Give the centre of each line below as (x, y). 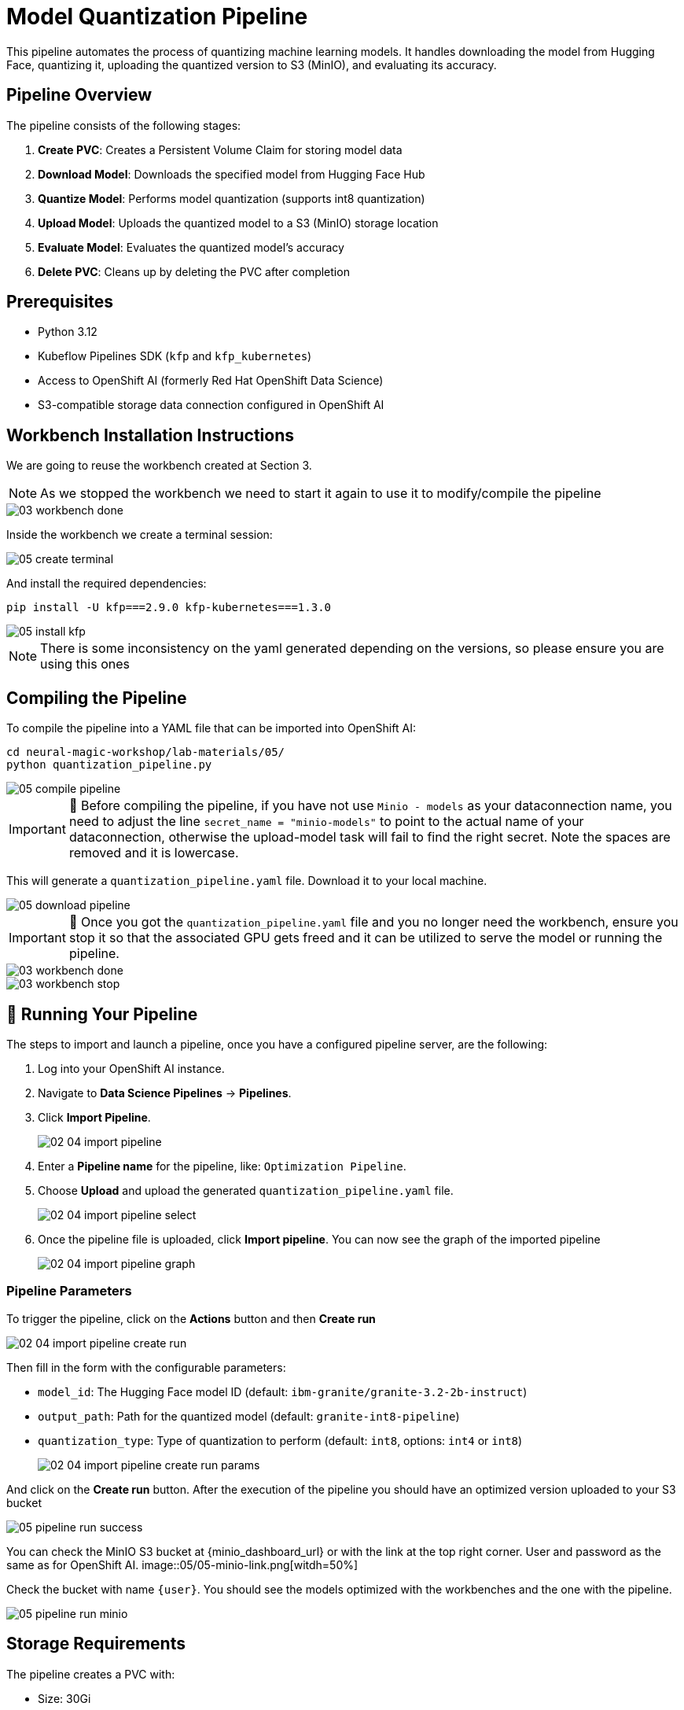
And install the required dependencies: (107, 584)
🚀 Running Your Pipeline (102, 1014)
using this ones (85, 664)
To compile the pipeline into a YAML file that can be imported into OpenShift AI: (211, 728)
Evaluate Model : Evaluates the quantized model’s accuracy (191, 247)
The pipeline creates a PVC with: (91, 1674)
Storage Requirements (96, 1644)
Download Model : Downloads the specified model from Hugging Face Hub (232, 174)
